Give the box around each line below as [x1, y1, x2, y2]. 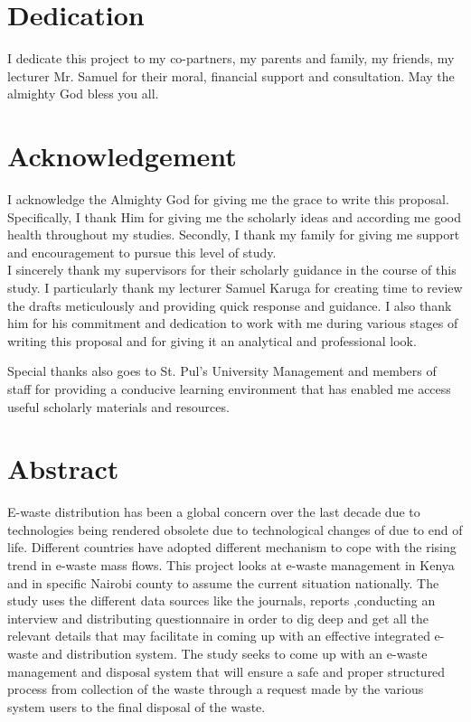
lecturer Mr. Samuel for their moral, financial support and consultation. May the [7, 66, 455, 85]
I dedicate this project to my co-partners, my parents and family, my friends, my [7, 49, 455, 68]
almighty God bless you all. [7, 84, 159, 103]
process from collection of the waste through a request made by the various [7, 680, 424, 699]
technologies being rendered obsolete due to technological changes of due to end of [7, 520, 463, 539]
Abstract [7, 450, 119, 487]
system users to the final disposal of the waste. [7, 697, 266, 716]
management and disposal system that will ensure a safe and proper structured [7, 661, 446, 680]
